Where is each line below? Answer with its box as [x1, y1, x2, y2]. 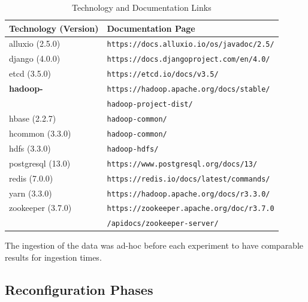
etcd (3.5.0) [9, 67, 51, 80]
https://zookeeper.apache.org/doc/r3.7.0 [107, 204, 274, 213]
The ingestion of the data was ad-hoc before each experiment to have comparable [5, 239, 304, 252]
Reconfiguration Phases [5, 280, 153, 299]
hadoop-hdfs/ [107, 144, 159, 153]
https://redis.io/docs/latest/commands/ [107, 174, 270, 183]
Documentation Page [107, 22, 195, 34]
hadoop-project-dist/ [107, 100, 193, 109]
